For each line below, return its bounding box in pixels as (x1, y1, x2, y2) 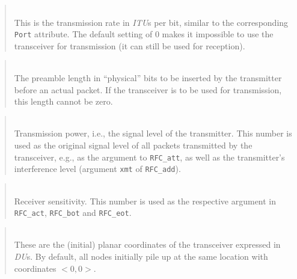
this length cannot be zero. (14, 95, 113, 108)
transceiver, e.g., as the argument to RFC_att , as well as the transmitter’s (14, 150, 285, 163)
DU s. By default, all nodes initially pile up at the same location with (14, 250, 268, 262)
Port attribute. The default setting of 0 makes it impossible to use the (14, 28, 274, 40)
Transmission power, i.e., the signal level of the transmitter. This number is (14, 127, 292, 139)
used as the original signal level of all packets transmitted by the (14, 139, 253, 151)
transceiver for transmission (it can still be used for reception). (14, 39, 245, 52)
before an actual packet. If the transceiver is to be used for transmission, (14, 83, 282, 96)
